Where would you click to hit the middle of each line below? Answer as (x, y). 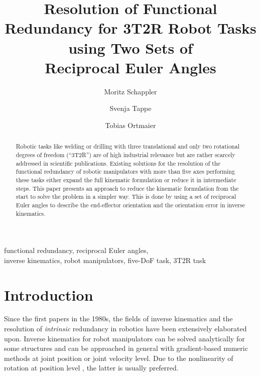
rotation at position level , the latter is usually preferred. (91, 368)
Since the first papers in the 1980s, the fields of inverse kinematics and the (118, 319)
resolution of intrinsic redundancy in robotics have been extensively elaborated (125, 329)
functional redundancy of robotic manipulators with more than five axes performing (125, 171)
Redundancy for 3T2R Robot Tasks (131, 28)
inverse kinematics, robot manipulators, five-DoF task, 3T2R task (105, 260)
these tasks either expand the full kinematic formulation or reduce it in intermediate (126, 179)
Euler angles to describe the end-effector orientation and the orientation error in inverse (130, 205)
